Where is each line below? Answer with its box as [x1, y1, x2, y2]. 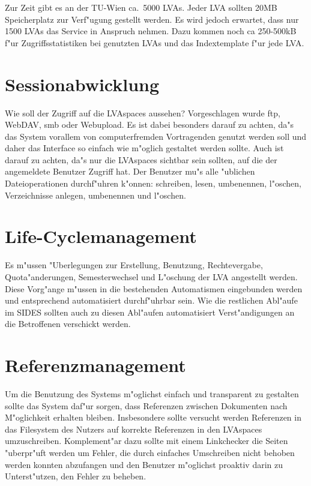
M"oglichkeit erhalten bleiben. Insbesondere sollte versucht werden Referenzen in [5, 411, 301, 424]
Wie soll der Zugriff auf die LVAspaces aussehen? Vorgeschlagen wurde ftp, [5, 106, 280, 119]
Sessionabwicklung [5, 71, 160, 96]
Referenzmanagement [5, 353, 186, 377]
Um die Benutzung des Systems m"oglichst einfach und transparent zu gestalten [5, 388, 299, 400]
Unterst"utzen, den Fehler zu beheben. [5, 470, 146, 482]
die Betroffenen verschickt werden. [5, 317, 131, 330]
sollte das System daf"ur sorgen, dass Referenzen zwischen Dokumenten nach [5, 399, 288, 412]
